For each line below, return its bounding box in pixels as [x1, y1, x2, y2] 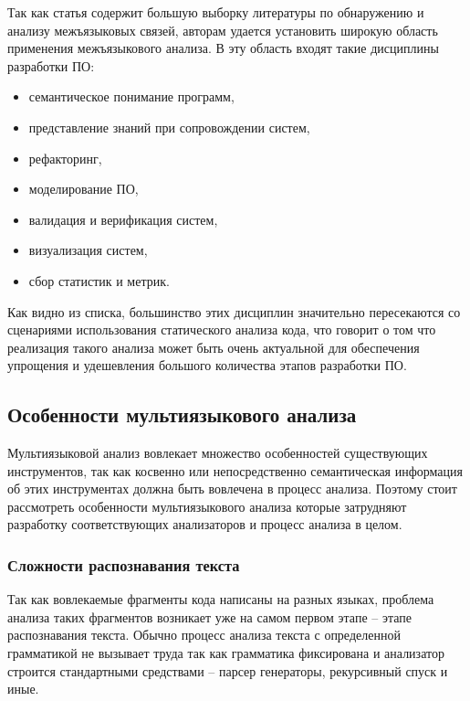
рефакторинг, [28, 148, 102, 167]
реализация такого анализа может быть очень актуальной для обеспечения [7, 337, 420, 356]
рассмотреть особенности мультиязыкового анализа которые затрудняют [7, 496, 407, 515]
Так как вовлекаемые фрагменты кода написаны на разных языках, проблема [7, 589, 434, 609]
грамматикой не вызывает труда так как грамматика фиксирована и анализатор [7, 643, 444, 663]
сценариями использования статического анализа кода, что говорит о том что [7, 320, 436, 339]
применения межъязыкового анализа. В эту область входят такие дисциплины [7, 38, 439, 58]
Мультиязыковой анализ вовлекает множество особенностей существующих [7, 443, 428, 462]
